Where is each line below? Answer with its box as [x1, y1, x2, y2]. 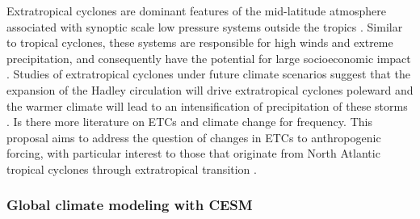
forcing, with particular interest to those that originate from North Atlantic [6, 145, 380, 162]
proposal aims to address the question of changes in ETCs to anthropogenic [6, 128, 381, 145]
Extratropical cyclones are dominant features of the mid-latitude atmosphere [6, 2, 387, 19]
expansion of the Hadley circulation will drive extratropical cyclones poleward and [6, 81, 414, 98]
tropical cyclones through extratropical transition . [6, 160, 257, 177]
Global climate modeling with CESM [6, 195, 253, 215]
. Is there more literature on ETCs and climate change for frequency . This [6, 113, 372, 130]
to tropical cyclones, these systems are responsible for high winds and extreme [6, 34, 393, 51]
